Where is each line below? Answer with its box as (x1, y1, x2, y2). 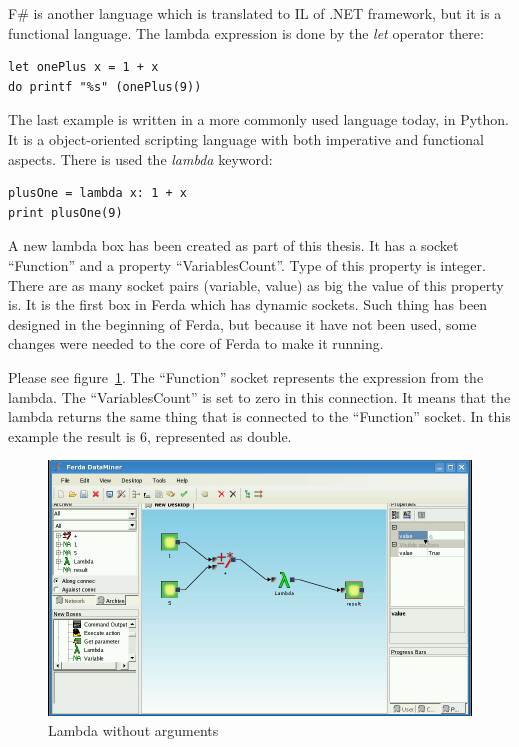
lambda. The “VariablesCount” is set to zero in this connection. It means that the (8, 386, 511, 407)
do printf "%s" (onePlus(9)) (8, 79, 202, 94)
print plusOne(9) (8, 205, 123, 220)
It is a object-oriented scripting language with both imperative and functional (8, 128, 484, 149)
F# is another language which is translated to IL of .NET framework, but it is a (8, 3, 502, 23)
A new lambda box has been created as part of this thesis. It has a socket (8, 235, 459, 256)
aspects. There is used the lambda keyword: (8, 148, 273, 169)
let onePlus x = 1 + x (8, 60, 159, 75)
